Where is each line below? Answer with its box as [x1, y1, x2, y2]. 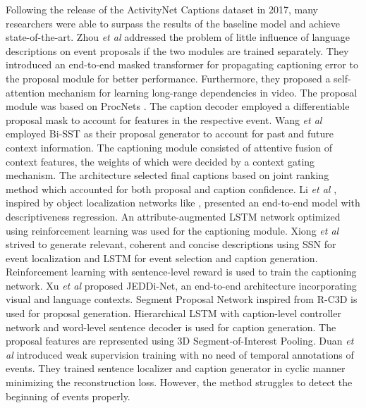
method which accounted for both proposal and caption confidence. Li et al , [6, 181, 337, 196]
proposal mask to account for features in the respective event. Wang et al [6, 112, 322, 127]
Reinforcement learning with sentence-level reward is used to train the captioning [6, 264, 357, 279]
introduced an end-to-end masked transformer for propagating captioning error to [6, 57, 358, 72]
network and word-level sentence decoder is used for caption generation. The [6, 319, 336, 334]
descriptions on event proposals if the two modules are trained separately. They [6, 43, 349, 58]
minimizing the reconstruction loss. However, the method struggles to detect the [6, 375, 353, 390]
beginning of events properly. [6, 388, 130, 403]
